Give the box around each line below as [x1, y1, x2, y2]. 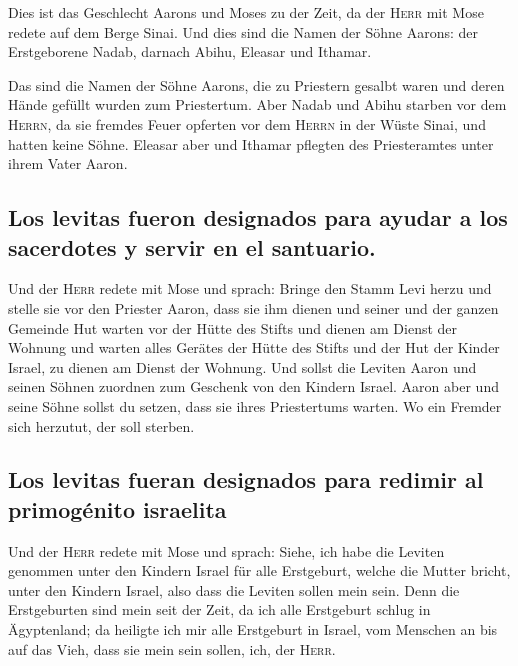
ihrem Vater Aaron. [8, 153, 128, 174]
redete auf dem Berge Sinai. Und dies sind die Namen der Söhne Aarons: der [8, 21, 479, 42]
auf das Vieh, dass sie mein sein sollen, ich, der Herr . [8, 638, 336, 659]
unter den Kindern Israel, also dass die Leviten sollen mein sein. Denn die [8, 579, 460, 600]
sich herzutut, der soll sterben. [8, 415, 195, 436]
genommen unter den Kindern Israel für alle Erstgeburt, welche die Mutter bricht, [8, 560, 511, 581]
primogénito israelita [8, 493, 227, 524]
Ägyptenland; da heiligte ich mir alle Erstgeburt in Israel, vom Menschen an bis [8, 619, 498, 640]
